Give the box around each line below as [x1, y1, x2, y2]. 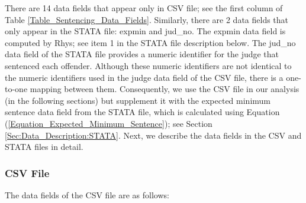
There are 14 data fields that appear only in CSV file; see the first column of [5, 2, 283, 14]
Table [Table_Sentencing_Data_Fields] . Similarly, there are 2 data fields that [5, 13, 289, 25]
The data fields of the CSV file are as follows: [5, 188, 169, 201]
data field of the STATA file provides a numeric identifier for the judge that [5, 48, 279, 60]
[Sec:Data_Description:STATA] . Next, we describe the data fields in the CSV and [5, 129, 302, 141]
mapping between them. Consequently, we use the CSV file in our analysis [30, 83, 299, 95]
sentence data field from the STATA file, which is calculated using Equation [5, 106, 280, 118]
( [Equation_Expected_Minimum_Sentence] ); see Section [5, 117, 212, 129]
